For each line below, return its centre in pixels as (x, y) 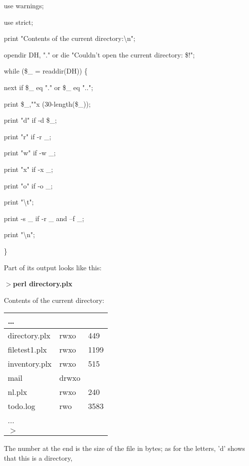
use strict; (19, 22)
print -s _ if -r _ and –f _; (44, 218)
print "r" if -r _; (28, 136)
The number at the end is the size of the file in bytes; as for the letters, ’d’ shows (124, 448)
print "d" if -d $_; (30, 120)
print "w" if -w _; (30, 153)
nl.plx (17, 392)
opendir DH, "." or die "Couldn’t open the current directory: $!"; (100, 54)
